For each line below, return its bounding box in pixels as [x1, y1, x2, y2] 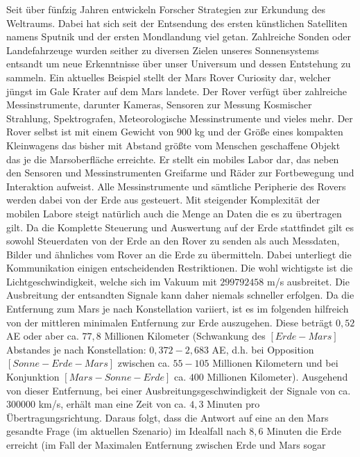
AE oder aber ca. [6, 329, 79, 343]
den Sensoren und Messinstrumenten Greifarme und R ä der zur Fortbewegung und [6, 165, 354, 180]
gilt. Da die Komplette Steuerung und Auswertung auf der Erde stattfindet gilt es [6, 219, 354, 234]
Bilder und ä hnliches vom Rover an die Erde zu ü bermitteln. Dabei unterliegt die [6, 247, 352, 261]
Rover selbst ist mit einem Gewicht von [6, 124, 174, 139]
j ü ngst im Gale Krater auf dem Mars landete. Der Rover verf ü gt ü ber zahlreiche [6, 83, 348, 98]
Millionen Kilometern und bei [212, 356, 338, 370]
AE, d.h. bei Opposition [212, 342, 314, 356]
